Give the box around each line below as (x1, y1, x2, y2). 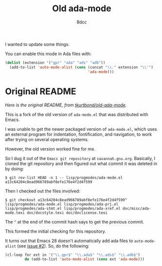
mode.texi (5, 210, 25, 215)
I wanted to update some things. (5, 41, 70, 47)
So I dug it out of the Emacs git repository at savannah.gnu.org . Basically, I (5, 155, 156, 161)
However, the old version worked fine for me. (5, 146, 96, 152)
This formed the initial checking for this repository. (5, 228, 106, 234)
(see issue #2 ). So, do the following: (17, 243, 90, 249)
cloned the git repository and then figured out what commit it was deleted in (5, 161, 158, 166)
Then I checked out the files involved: (5, 188, 80, 194)
